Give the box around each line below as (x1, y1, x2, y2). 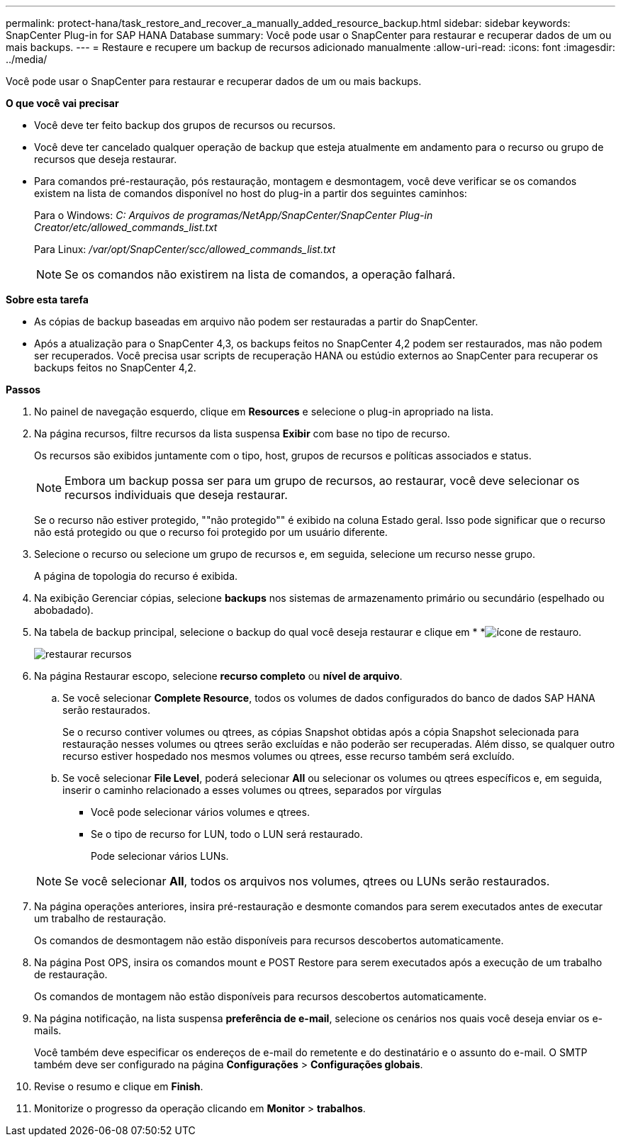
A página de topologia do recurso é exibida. (34, 570, 238, 582)
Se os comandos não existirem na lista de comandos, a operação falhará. (65, 267, 456, 281)
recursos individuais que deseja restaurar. (65, 488, 288, 502)
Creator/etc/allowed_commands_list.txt (34, 221, 218, 233)
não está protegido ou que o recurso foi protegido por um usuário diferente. (34, 526, 388, 538)
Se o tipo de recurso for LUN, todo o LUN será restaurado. (91, 828, 363, 840)
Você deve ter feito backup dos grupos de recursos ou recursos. (34, 119, 336, 131)
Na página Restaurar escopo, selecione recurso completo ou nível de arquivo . (34, 670, 403, 682)
